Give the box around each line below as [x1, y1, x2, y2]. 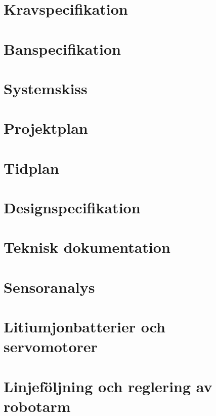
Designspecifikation [4, 197, 141, 218]
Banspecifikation [4, 38, 121, 59]
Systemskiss [4, 78, 88, 98]
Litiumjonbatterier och [4, 316, 165, 337]
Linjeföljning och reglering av [4, 375, 212, 396]
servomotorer [4, 336, 98, 357]
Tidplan [4, 157, 59, 178]
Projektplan [4, 118, 88, 138]
